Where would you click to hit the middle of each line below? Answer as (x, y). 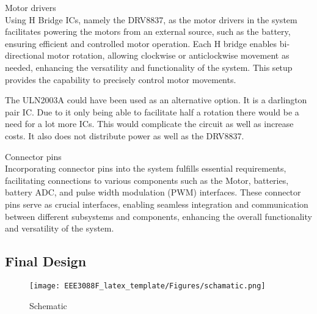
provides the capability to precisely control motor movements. (121, 79)
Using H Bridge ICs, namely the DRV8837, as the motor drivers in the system (151, 19)
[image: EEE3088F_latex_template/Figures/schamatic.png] (148, 286)
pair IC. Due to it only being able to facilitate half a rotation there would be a (152, 111)
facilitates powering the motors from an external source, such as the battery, (148, 31)
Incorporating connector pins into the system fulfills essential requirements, (146, 168)
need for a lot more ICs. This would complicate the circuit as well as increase (149, 124)
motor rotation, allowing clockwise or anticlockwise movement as (168, 55)
